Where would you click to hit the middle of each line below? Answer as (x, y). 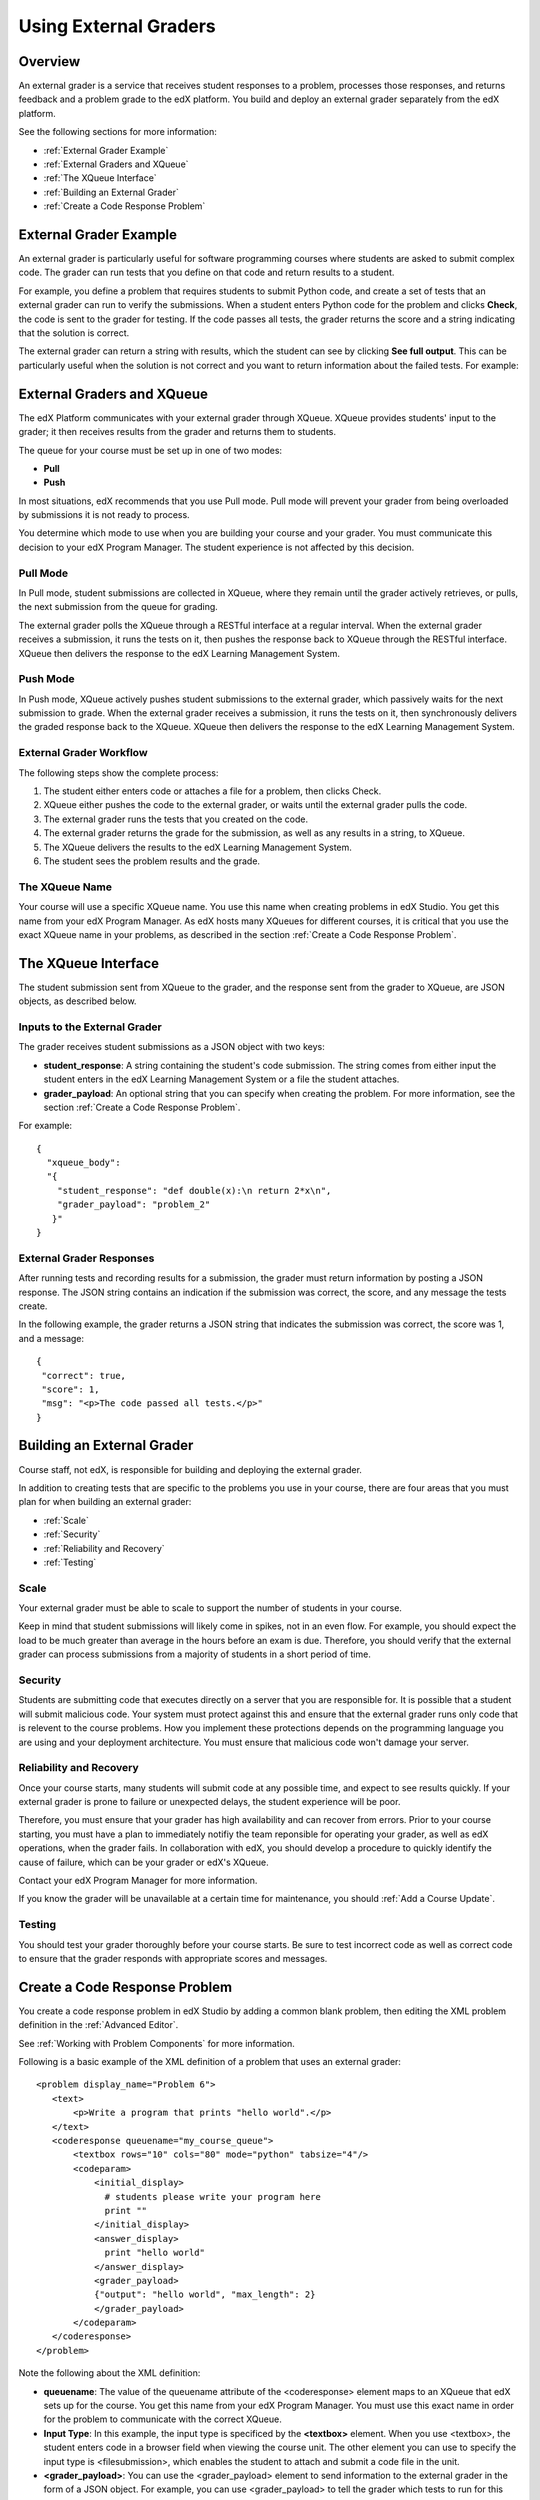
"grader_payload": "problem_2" (133, 1204)
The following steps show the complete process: (118, 772)
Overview (49, 61)
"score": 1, (70, 1389)
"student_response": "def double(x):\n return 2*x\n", (194, 1190)
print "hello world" (154, 2253)
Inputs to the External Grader (90, 1027)
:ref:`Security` (72, 1534)
